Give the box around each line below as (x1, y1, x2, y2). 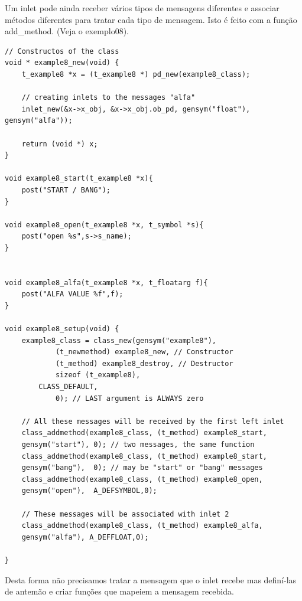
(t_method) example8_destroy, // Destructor (55, 359, 233, 368)
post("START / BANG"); (21, 185, 111, 194)
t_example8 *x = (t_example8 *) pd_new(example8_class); (21, 70, 251, 79)
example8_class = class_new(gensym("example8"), (21, 336, 216, 345)
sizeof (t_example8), (55, 371, 141, 380)
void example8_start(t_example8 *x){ (5, 174, 153, 183)
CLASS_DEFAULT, (38, 383, 98, 391)
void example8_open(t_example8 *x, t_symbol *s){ (5, 220, 204, 229)
